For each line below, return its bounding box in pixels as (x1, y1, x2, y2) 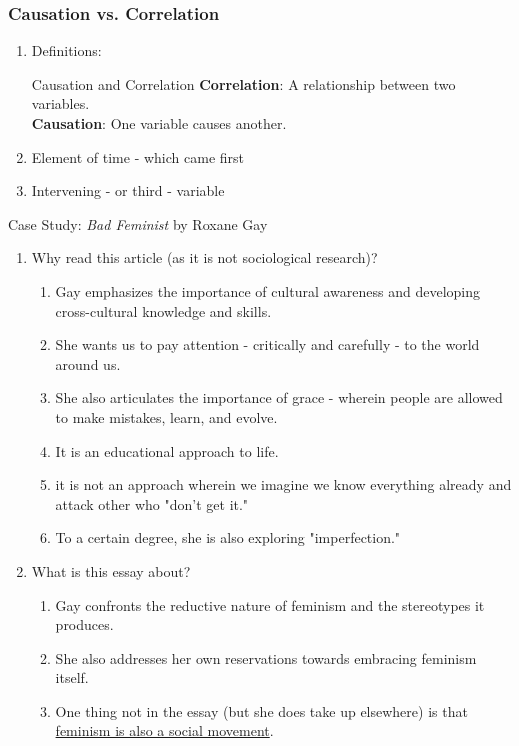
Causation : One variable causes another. (31, 113, 287, 133)
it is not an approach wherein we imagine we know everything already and (55, 474, 512, 495)
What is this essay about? (31, 560, 191, 581)
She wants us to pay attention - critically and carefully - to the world (55, 334, 480, 355)
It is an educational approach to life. (55, 440, 279, 461)
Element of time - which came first (31, 146, 245, 167)
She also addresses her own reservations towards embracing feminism (55, 647, 477, 668)
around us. (55, 353, 121, 374)
